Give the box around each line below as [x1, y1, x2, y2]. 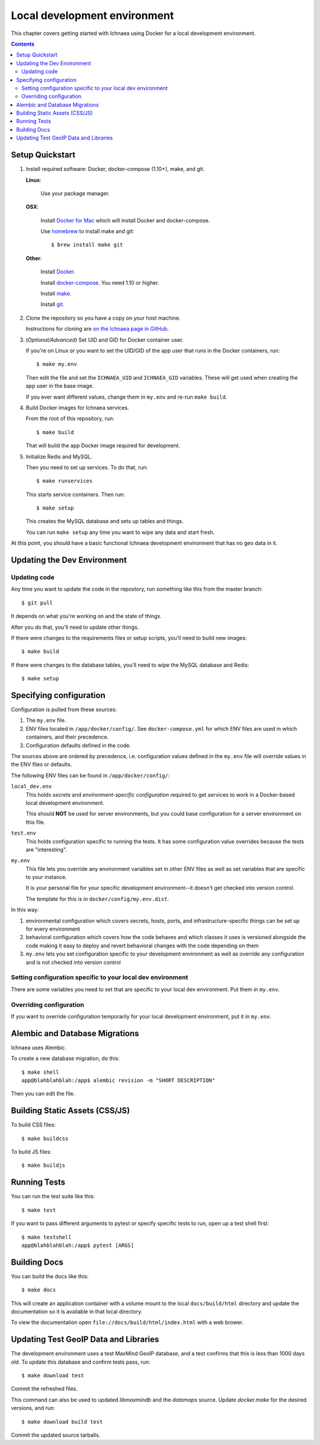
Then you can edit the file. [11, 1090, 75, 1097]
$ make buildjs [21, 1162, 66, 1169]
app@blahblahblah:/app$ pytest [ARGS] [21, 1242, 135, 1249]
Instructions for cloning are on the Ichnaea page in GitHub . [25, 325, 169, 332]
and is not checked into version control [25, 959, 121, 966]
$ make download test [21, 1372, 84, 1379]
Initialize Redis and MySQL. [25, 453, 92, 460]
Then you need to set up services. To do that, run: [25, 463, 148, 471]
